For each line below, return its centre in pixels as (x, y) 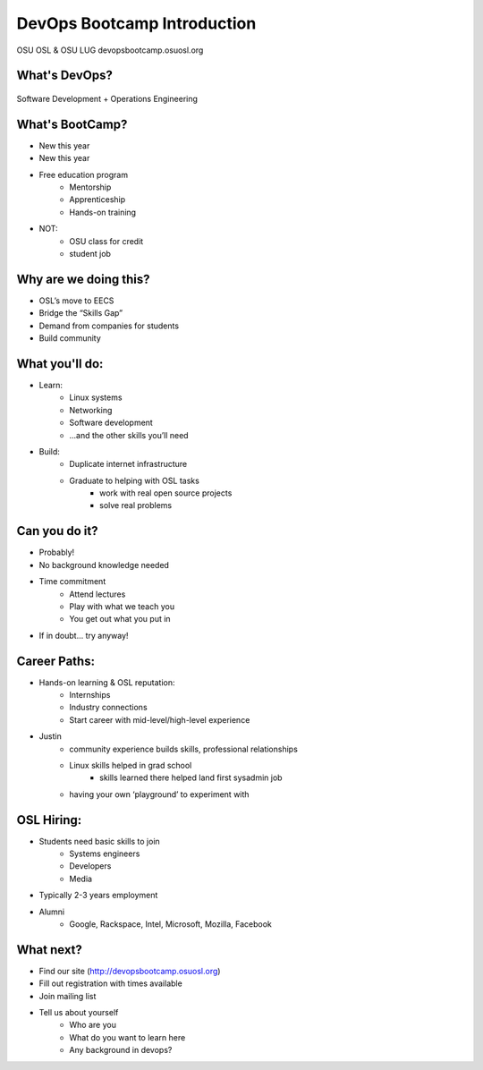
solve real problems (136, 505)
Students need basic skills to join (99, 841)
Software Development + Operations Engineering (107, 98)
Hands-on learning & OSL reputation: (107, 682)
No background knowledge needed (104, 565)
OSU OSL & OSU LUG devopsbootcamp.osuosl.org (110, 50)
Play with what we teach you (122, 606)
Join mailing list (68, 996)
